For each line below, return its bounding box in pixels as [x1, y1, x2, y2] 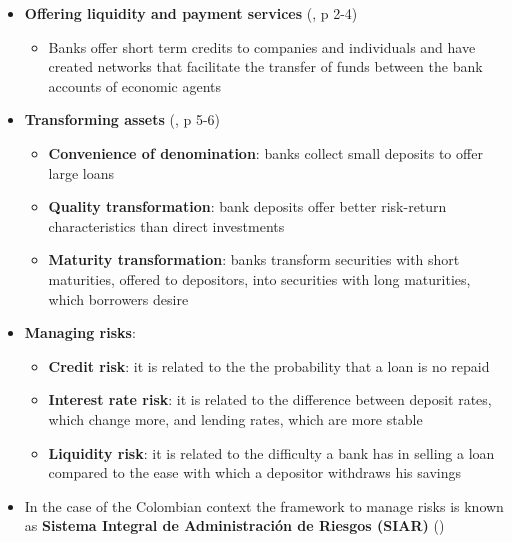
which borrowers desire [48, 288, 189, 309]
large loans [48, 162, 115, 183]
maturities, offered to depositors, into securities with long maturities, [48, 268, 471, 289]
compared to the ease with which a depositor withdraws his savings [48, 462, 461, 483]
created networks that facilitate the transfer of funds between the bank [48, 56, 483, 77]
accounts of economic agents [48, 75, 221, 96]
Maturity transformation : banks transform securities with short [48, 249, 460, 270]
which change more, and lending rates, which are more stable [48, 408, 423, 429]
